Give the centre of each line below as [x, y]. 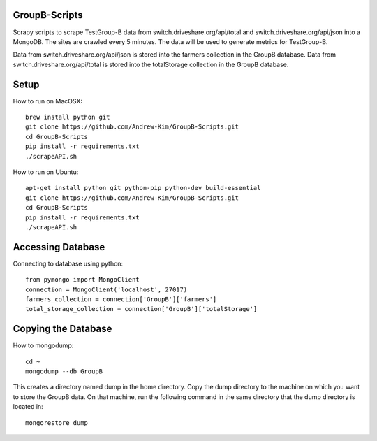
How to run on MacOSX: [48, 101]
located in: [28, 407]
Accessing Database [59, 247]
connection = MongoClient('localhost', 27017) [106, 289]
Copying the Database [62, 329]
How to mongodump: [43, 345]
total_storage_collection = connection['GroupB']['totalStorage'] [141, 309]
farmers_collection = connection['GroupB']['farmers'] [121, 299]
